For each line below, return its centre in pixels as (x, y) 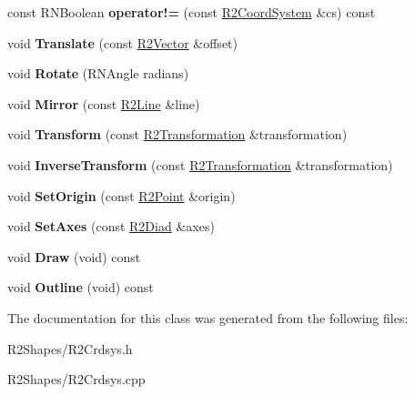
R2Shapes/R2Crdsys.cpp (76, 379)
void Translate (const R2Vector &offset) (122, 42)
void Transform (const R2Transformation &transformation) (177, 134)
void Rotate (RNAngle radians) (98, 73)
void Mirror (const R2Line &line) (104, 103)
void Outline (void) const (81, 287)
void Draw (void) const (74, 256)
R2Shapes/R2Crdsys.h (70, 348)
